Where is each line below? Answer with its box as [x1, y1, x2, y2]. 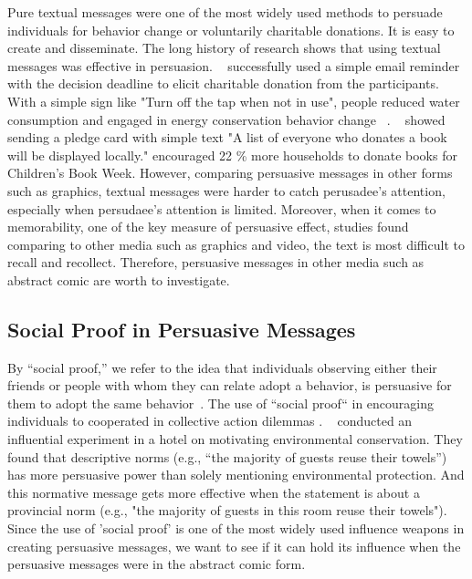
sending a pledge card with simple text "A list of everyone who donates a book [7, 128, 447, 147]
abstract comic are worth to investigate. [7, 270, 230, 289]
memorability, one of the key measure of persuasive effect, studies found [7, 217, 409, 236]
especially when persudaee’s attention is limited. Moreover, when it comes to [7, 199, 436, 218]
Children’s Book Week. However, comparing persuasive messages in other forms [7, 163, 453, 182]
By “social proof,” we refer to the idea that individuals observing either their [7, 357, 437, 377]
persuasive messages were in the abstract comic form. [7, 554, 306, 574]
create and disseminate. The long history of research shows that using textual [7, 38, 441, 57]
